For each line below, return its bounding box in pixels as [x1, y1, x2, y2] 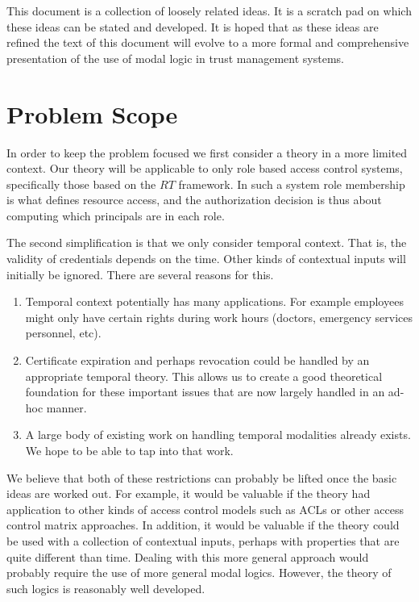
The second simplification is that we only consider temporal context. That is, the [6, 234, 407, 251]
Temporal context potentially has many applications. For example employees [25, 293, 404, 310]
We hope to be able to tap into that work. [25, 442, 234, 458]
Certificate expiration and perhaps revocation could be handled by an [25, 352, 370, 369]
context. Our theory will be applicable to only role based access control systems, [6, 160, 403, 177]
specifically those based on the [6, 175, 156, 192]
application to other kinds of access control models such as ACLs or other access [6, 500, 404, 517]
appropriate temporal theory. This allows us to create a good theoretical [25, 367, 383, 384]
